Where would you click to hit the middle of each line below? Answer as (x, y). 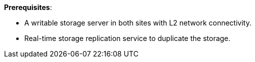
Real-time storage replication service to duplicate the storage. (127, 38)
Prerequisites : (28, 7)
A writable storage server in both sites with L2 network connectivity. (138, 23)
